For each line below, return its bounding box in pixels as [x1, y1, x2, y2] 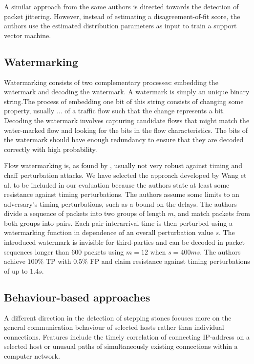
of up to [4, 265, 28, 276]
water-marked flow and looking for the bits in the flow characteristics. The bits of [4, 125, 248, 135]
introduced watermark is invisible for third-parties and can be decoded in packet [4, 237, 245, 247]
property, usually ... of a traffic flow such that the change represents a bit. [4, 106, 225, 116]
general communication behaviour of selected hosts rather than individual [4, 322, 224, 332]
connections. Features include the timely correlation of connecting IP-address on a [4, 331, 250, 342]
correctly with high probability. [4, 144, 97, 154]
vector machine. [4, 30, 51, 40]
